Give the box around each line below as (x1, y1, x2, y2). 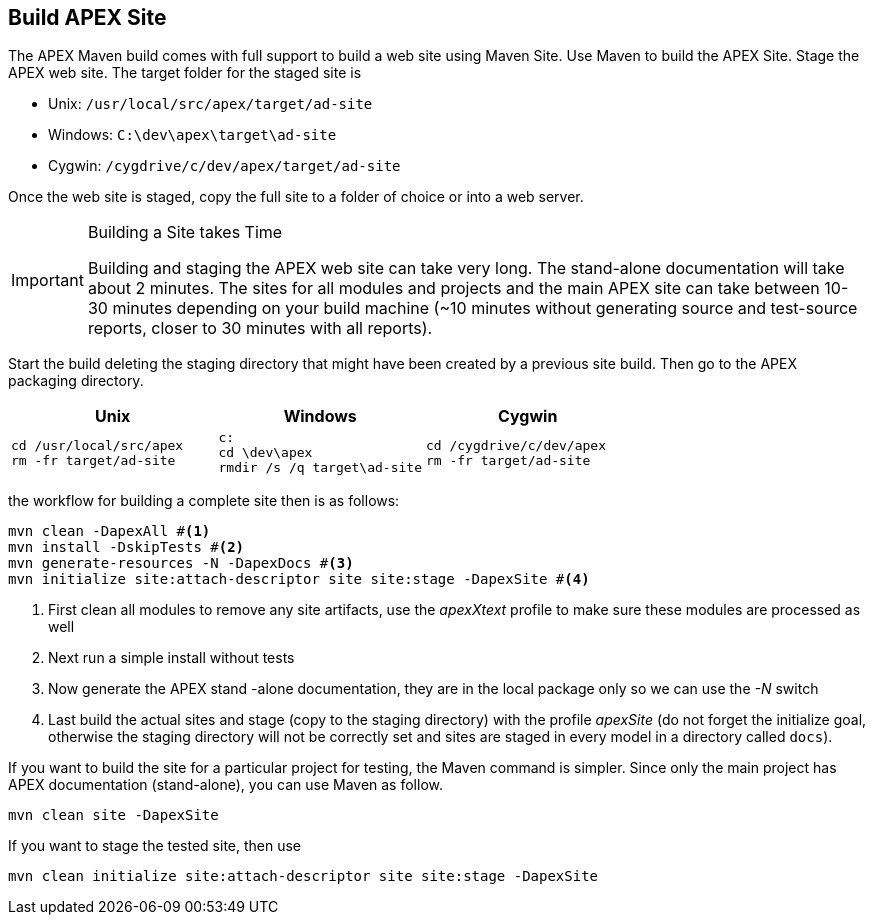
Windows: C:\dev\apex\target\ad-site (48, 126, 337, 144)
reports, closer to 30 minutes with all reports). (87, 318, 433, 339)
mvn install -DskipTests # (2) (8, 539, 245, 556)
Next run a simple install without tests (48, 649, 295, 667)
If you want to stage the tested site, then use (8, 837, 302, 855)
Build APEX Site (8, 5, 167, 30)
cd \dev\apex (218, 445, 313, 461)
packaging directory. (8, 372, 144, 390)
